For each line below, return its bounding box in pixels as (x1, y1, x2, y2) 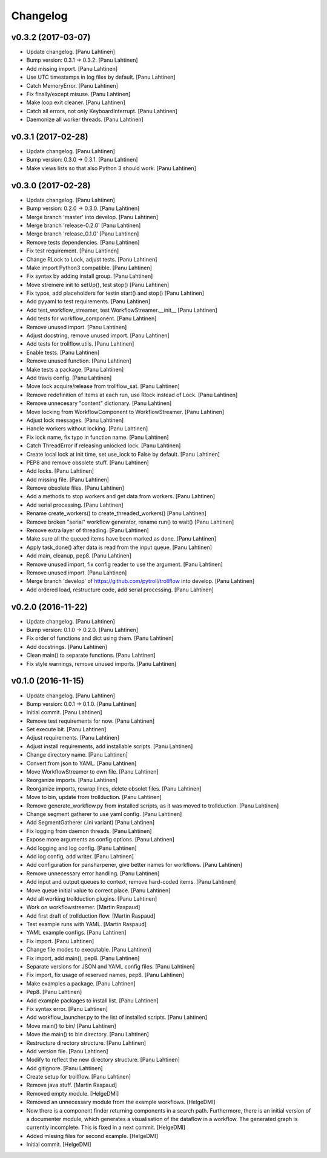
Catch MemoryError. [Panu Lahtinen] (26, 82, 118, 89)
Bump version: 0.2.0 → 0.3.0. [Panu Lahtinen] (26, 205, 140, 212)
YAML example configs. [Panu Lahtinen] (26, 929, 127, 936)
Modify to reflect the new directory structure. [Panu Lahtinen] (26, 1056, 180, 1064)
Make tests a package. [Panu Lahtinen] (26, 366, 124, 373)
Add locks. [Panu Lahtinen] (26, 467, 94, 475)
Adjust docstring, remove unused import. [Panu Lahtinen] (26, 332, 170, 339)
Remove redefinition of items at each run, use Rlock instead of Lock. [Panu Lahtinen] (26, 391, 238, 398)
